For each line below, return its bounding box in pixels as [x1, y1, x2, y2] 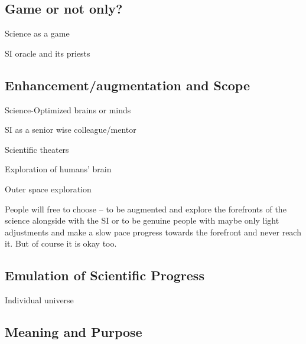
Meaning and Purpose [5, 323, 142, 341]
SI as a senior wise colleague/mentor [5, 123, 136, 136]
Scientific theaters [5, 143, 69, 155]
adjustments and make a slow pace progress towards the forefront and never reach [5, 225, 301, 238]
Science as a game [5, 27, 70, 40]
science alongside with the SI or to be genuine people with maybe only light [5, 214, 279, 227]
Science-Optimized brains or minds [5, 103, 131, 116]
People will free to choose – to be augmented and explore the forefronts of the [5, 202, 287, 215]
